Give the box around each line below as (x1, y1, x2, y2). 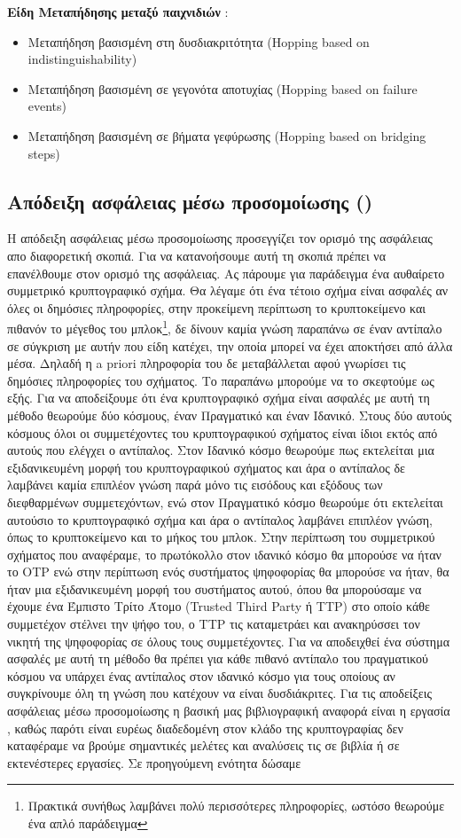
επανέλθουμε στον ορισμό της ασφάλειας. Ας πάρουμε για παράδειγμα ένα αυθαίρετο (7, 263, 445, 282)
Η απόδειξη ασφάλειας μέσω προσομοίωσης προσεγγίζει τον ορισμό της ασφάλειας (7, 229, 433, 247)
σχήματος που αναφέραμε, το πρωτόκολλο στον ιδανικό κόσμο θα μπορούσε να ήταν (7, 544, 441, 563)
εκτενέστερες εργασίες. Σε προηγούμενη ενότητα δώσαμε (7, 753, 301, 771)
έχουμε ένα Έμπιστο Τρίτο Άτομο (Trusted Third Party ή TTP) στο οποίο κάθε (7, 597, 430, 615)
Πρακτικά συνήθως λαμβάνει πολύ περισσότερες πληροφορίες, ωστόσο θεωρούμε (27, 796, 445, 815)
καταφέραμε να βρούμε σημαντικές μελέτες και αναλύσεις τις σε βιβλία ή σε (7, 736, 400, 755)
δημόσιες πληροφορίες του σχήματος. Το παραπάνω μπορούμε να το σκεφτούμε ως (7, 371, 434, 389)
